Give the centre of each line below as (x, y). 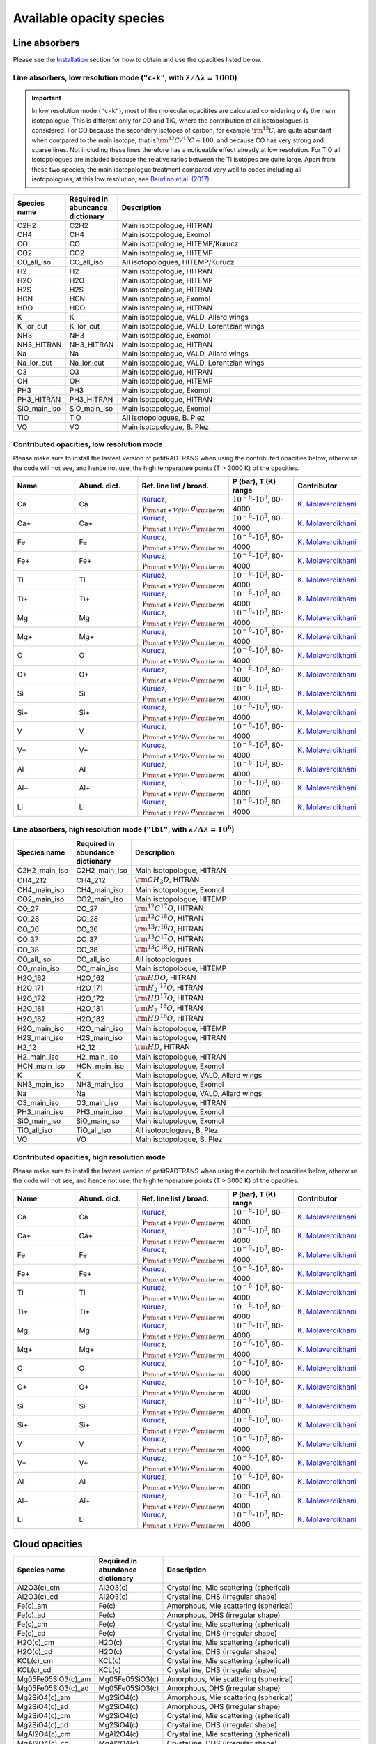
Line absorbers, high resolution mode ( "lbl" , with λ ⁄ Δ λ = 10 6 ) (124, 829)
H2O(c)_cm (36, 1642)
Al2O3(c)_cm (39, 1587)
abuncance (88, 207)
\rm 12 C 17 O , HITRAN (169, 908)
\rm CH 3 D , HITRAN (167, 880)
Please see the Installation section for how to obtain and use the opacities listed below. (138, 60)
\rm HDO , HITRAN (165, 977)
